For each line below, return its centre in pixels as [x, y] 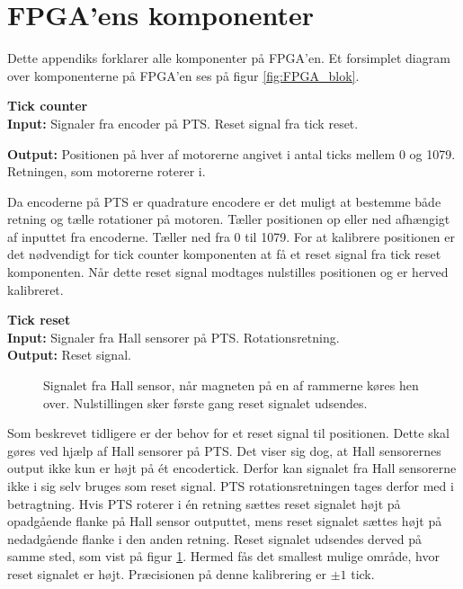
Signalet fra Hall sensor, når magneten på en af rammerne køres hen [231, 385]
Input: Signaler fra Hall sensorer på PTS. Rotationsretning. [174, 337]
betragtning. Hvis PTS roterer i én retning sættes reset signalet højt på [204, 503]
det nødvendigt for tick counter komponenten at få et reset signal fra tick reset [224, 254]
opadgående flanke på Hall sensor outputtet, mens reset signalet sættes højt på [225, 521]
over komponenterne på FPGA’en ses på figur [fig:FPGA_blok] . [183, 75]
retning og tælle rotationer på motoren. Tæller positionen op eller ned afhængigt [229, 219]
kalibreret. [36, 289]
